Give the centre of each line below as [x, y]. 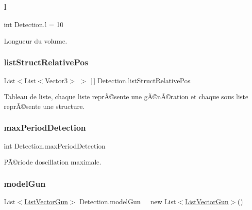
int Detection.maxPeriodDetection [55, 145]
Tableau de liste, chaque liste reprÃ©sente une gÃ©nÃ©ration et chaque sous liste [126, 97]
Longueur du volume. [36, 40]
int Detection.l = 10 [34, 24]
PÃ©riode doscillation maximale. [53, 162]
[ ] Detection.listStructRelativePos [140, 80]
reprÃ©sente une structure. [44, 106]
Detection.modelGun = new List [128, 202]
